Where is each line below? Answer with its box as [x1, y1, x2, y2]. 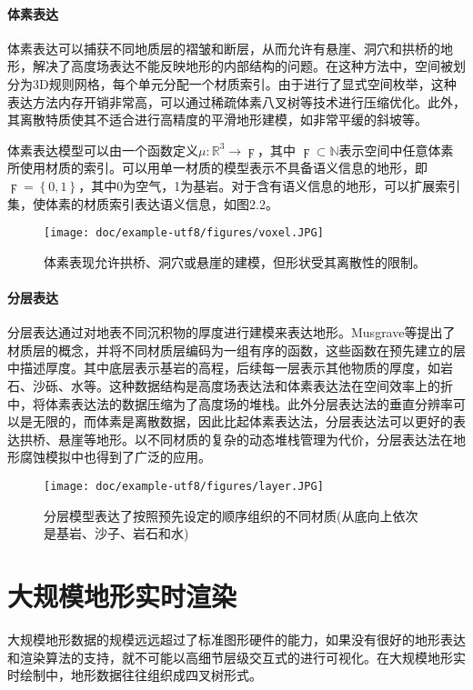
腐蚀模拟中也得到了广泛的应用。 [19, 447, 211, 466]
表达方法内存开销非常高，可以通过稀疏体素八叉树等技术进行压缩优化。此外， [7, 92, 466, 111]
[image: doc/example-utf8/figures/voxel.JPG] [44, 226, 324, 240]
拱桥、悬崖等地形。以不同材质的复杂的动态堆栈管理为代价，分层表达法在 [19, 429, 453, 448]
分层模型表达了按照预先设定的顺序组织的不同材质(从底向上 [44, 505, 393, 525]
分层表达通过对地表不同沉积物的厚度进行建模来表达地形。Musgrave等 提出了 [7, 323, 456, 342]
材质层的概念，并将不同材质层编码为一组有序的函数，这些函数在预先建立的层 [7, 340, 466, 359]
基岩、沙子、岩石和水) [55, 524, 189, 543]
